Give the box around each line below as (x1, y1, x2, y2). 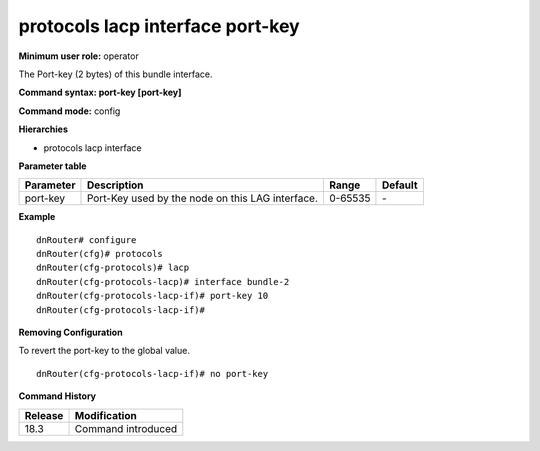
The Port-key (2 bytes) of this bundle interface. (18, 68, 214, 80)
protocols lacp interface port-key (18, 15, 300, 37)
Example (18, 211, 56, 223)
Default (381, 178, 419, 192)
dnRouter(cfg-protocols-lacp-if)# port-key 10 (36, 290, 269, 302)
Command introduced (74, 421, 178, 435)
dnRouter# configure (36, 234, 137, 245)
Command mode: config (18, 105, 121, 117)
